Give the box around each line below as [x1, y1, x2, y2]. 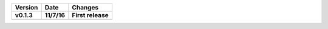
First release [72, 11, 109, 19]
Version [15, 4, 38, 11]
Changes [72, 4, 99, 11]
